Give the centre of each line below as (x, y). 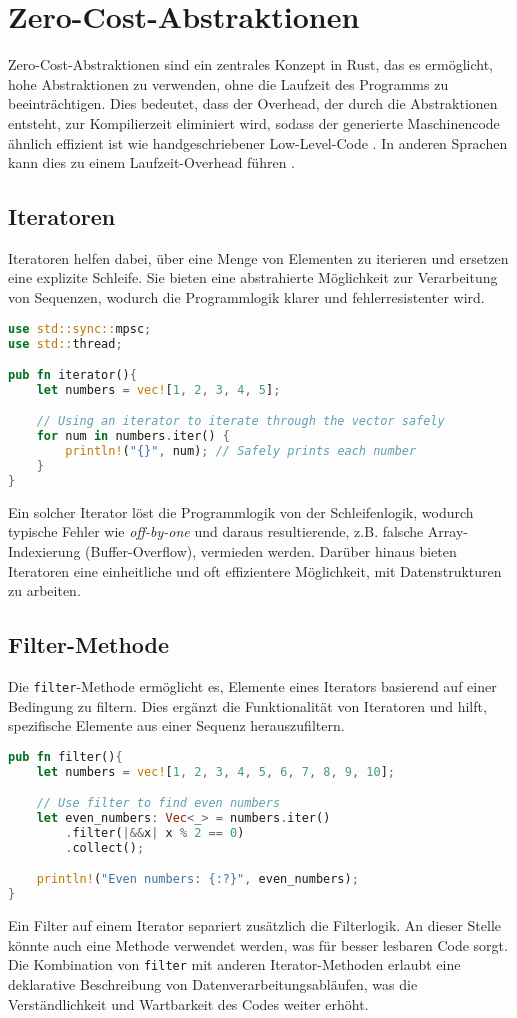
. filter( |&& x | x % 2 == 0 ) (155, 833)
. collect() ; (105, 847)
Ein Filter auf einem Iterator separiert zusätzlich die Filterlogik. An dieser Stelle (255, 925)
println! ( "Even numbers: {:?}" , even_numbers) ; (197, 879)
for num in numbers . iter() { (133, 436)
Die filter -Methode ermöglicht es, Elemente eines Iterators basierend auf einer (252, 686)
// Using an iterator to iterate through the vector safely (240, 421)
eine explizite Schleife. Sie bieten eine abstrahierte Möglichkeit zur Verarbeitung (253, 277)
